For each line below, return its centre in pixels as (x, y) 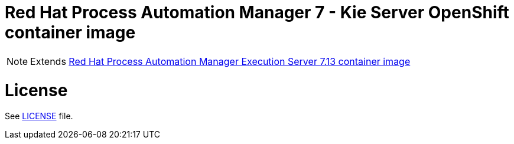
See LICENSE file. (39, 116)
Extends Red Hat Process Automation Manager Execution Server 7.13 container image (220, 61)
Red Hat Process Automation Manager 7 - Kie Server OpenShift (257, 12)
